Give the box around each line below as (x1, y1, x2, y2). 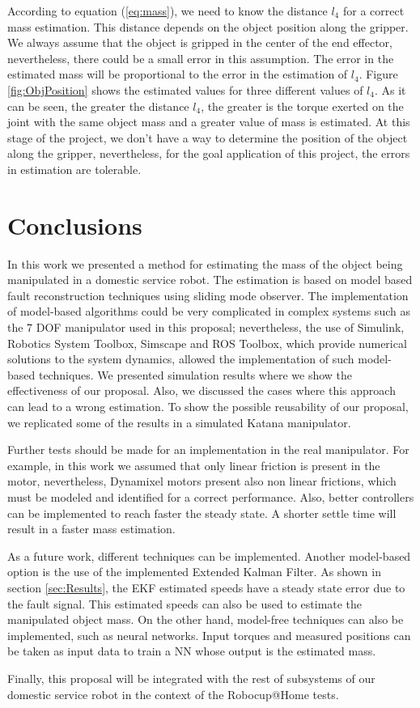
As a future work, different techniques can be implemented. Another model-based (7, 547, 411, 564)
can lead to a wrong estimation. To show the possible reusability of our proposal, (7, 398, 409, 414)
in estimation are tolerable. (7, 160, 142, 177)
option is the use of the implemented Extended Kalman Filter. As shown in (7, 563, 381, 580)
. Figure (358, 66, 398, 83)
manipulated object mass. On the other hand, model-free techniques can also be (7, 611, 404, 628)
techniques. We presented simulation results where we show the (38, 366, 353, 383)
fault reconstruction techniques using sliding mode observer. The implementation (7, 286, 409, 303)
